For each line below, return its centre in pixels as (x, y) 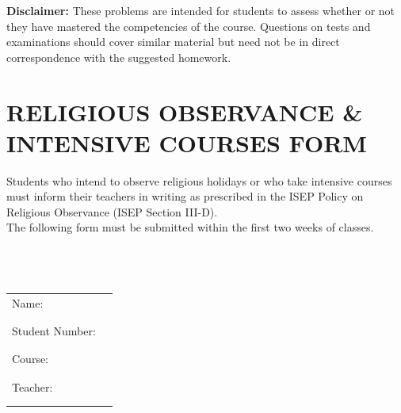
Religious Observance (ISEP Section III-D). (112, 211)
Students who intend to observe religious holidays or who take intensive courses (199, 180)
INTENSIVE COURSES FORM (187, 142)
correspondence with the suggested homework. (119, 57)
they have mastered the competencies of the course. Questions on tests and (189, 26)
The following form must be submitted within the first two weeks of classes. (190, 227)
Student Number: (54, 330)
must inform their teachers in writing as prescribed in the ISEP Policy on (185, 196)
